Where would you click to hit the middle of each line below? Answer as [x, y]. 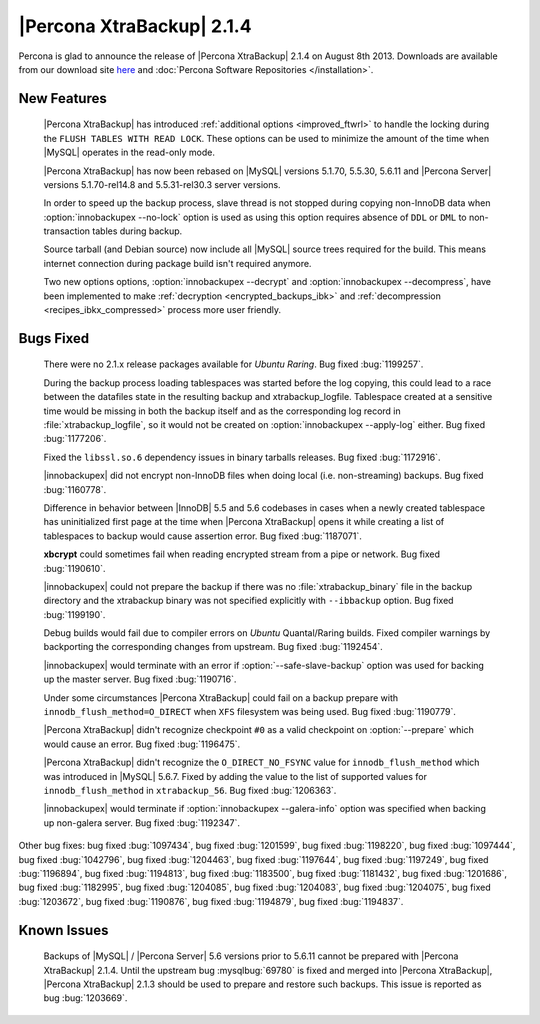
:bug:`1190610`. [74, 568]
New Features [62, 98]
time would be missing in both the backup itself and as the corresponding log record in [222, 411]
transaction [66, 231]
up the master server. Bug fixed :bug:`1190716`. [140, 679]
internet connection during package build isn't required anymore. [177, 263]
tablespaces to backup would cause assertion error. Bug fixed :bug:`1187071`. [202, 536]
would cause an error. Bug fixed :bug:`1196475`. [142, 744]
